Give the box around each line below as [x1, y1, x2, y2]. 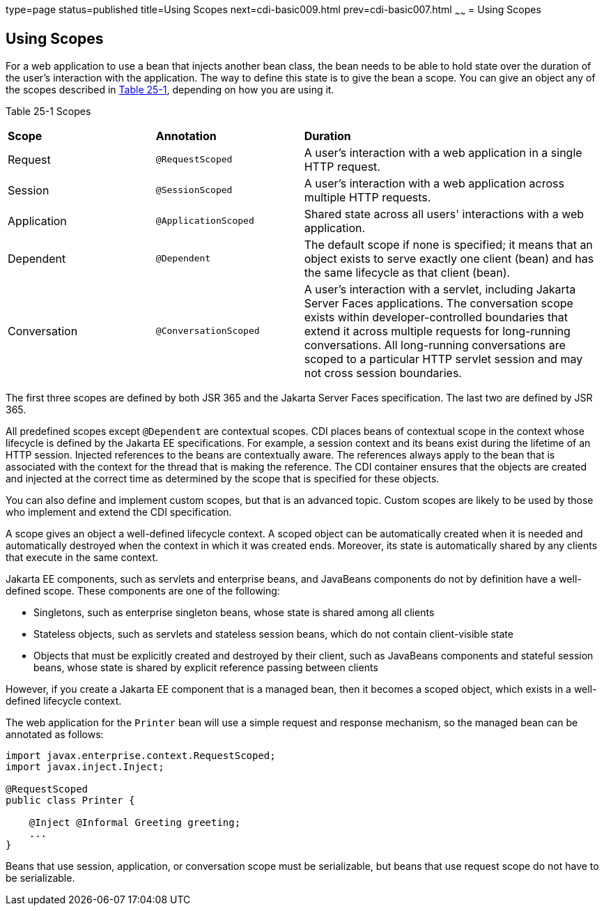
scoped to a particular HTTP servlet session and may [304, 351, 583, 366]
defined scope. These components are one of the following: [6, 584, 280, 597]
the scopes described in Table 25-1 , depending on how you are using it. [6, 83, 334, 95]
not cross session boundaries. [304, 365, 462, 380]
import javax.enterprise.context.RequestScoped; [6, 749, 276, 761]
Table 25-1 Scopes [6, 105, 91, 117]
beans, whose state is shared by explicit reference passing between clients [33, 661, 378, 673]
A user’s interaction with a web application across [304, 176, 564, 190]
